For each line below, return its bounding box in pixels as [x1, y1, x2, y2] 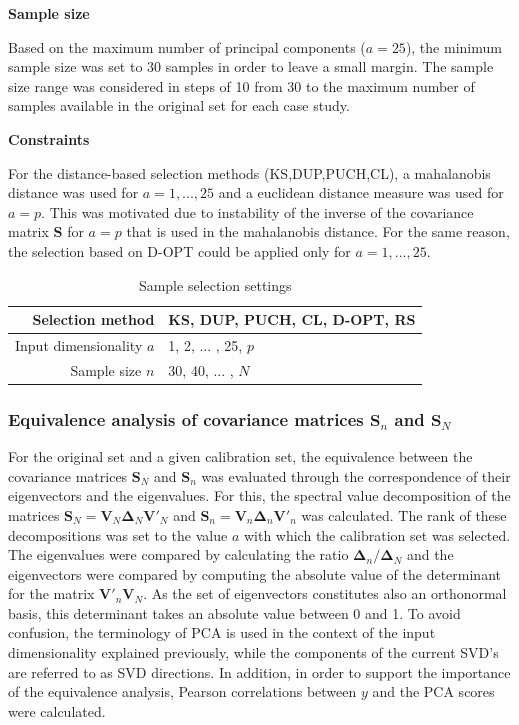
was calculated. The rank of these [301, 504, 507, 525]
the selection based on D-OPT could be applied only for [8, 240, 351, 261]
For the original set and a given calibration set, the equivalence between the [8, 446, 473, 467]
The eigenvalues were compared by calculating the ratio [8, 544, 349, 565]
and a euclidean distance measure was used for [218, 182, 504, 203]
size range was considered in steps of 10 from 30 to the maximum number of [8, 75, 475, 96]
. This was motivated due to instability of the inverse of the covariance [41, 201, 474, 222]
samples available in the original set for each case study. [8, 95, 350, 116]
